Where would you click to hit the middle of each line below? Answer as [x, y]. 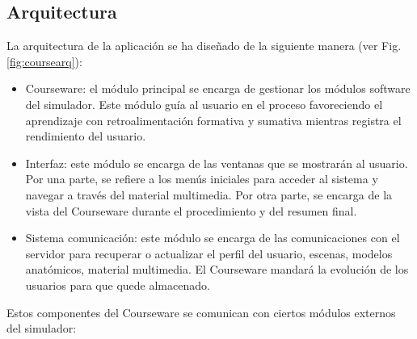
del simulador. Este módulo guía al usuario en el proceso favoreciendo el [204, 104]
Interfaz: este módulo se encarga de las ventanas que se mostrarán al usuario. [217, 163]
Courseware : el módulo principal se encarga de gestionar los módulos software [218, 88]
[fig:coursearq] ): [44, 61]
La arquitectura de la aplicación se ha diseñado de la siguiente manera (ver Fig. [204, 46]
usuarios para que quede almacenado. [118, 285]
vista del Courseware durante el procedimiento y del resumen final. [191, 210]
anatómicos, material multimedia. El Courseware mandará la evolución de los [217, 269]
